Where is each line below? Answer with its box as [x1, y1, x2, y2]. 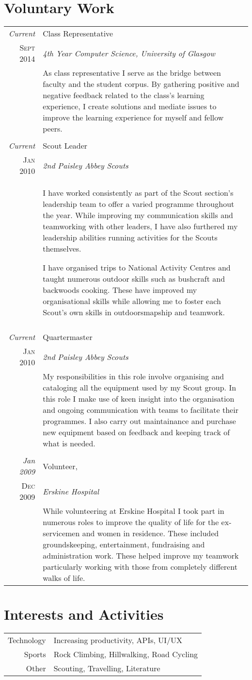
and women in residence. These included [82, 527, 219, 539]
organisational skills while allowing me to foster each [43, 295, 221, 307]
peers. [43, 123, 63, 135]
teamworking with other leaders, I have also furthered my [43, 221, 238, 232]
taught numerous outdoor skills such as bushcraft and [43, 273, 225, 285]
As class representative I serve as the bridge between [43, 67, 221, 79]
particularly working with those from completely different [43, 561, 237, 573]
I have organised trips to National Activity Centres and [43, 262, 231, 273]
